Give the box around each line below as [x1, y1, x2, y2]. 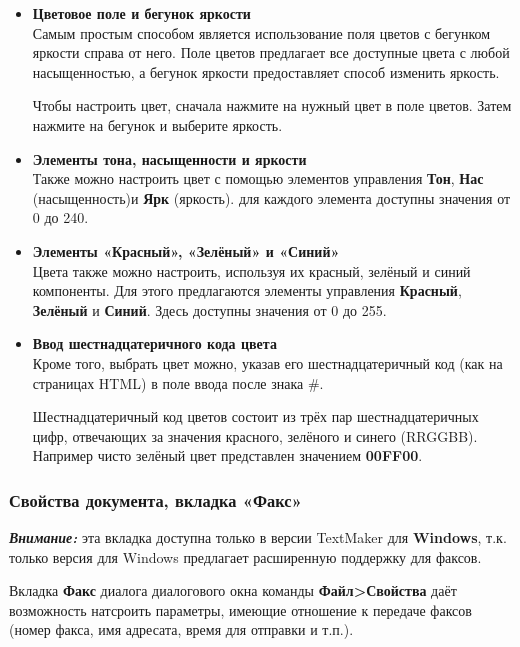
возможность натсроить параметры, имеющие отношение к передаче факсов [9, 599, 472, 620]
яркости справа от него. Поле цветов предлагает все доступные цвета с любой [32, 42, 510, 63]
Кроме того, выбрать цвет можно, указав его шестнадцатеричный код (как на [32, 352, 503, 373]
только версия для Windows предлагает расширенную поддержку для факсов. [9, 546, 482, 567]
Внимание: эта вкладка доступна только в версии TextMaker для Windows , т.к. [9, 527, 507, 548]
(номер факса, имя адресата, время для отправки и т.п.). [9, 619, 354, 640]
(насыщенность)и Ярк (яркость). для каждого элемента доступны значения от [32, 187, 511, 208]
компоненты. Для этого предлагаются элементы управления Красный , [32, 280, 462, 301]
